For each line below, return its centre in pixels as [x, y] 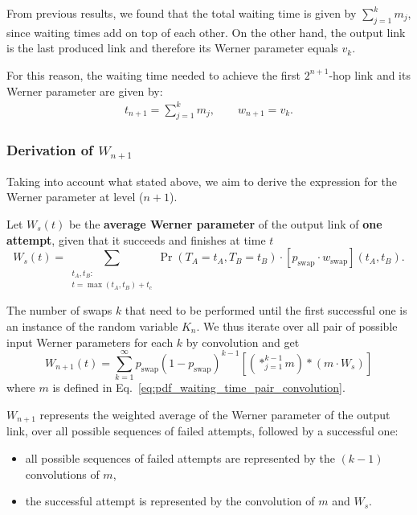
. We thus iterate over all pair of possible [297, 325]
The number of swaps [59, 310]
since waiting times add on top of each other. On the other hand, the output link [206, 32]
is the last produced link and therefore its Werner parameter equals [172, 48]
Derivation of [50, 150]
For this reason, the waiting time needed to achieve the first [154, 74]
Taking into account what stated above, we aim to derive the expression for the [202, 181]
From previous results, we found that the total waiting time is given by [182, 13]
